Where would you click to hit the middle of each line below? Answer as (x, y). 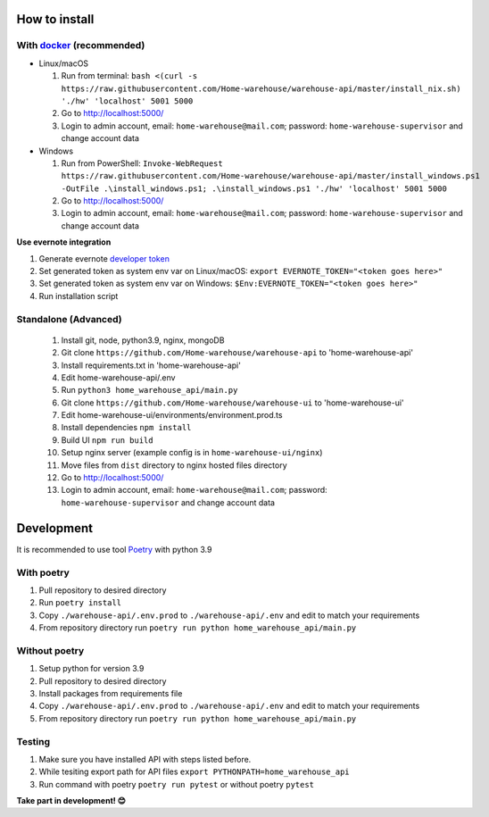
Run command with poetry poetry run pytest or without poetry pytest (177, 784)
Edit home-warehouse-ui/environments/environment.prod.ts (172, 415)
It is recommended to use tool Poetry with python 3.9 (114, 549)
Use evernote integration (64, 242)
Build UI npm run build (107, 440)
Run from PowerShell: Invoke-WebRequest (142, 163)
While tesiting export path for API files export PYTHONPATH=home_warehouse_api (194, 771)
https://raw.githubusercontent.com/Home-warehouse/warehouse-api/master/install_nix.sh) (261, 88)
